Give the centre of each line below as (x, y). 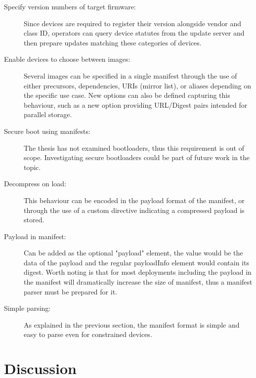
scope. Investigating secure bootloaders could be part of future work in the (137, 157)
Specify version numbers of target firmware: (70, 6)
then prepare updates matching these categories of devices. (113, 42)
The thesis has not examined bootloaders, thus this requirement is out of (134, 147)
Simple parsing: (27, 308)
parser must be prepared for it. (70, 291)
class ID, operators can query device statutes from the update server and (134, 33)
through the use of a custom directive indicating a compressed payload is (134, 210)
